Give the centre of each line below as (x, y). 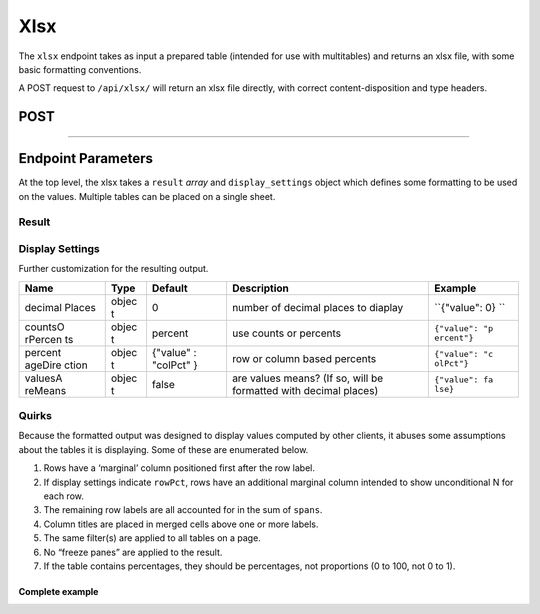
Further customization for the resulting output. (113, 269)
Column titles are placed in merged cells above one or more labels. (181, 524)
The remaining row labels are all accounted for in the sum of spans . (183, 510)
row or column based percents (304, 358)
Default (170, 288)
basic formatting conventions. (80, 69)
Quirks (35, 416)
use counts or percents (286, 333)
